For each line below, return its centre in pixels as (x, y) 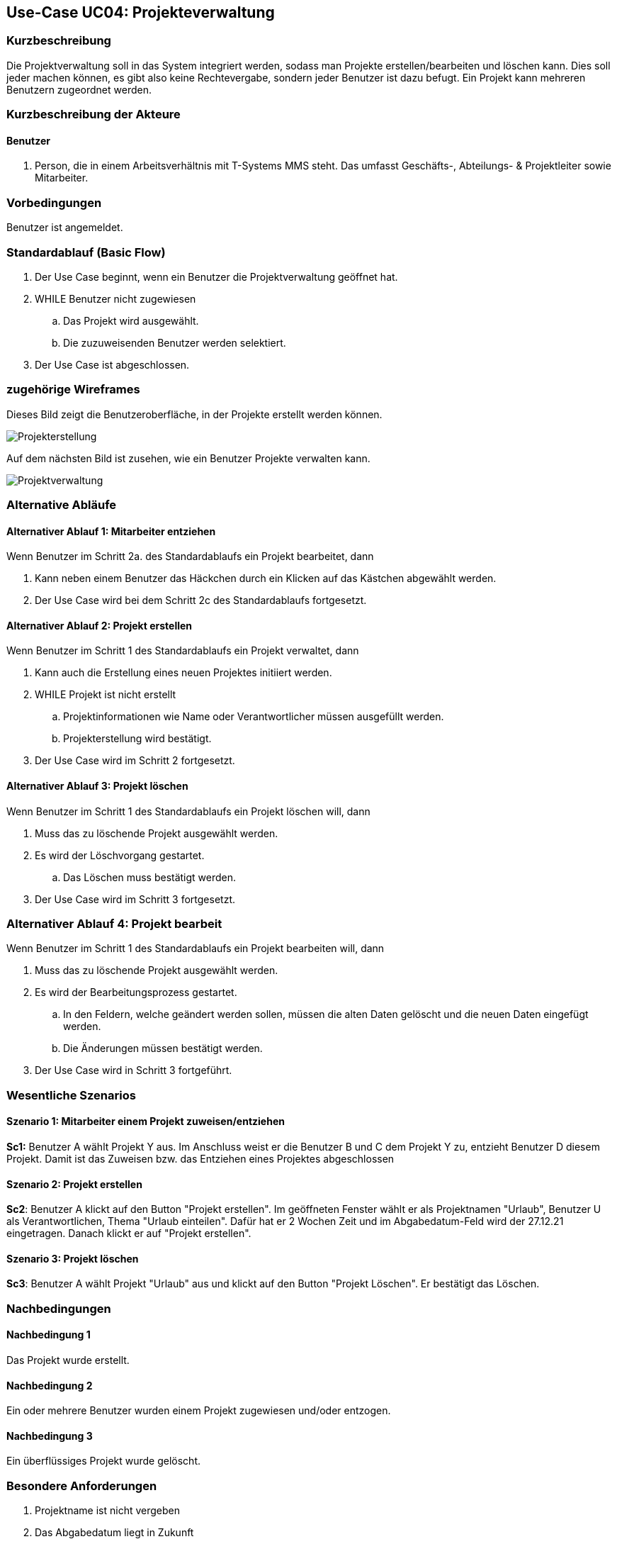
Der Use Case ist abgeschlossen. (112, 364)
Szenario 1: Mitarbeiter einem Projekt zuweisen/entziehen (146, 1121)
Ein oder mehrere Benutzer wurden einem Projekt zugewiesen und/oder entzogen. (199, 1411)
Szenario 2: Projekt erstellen (74, 1184)
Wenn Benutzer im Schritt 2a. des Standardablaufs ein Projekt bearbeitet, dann (190, 556)
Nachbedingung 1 (49, 1335)
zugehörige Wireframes (73, 390)
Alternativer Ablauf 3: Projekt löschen (97, 786)
